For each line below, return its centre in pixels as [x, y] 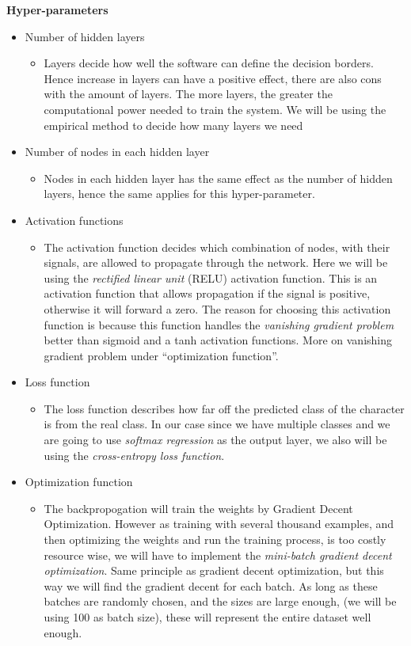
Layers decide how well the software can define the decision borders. [209, 63]
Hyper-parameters [57, 9]
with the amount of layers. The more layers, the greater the [188, 94]
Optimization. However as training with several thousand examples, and [219, 524]
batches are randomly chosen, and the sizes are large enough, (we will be [220, 601]
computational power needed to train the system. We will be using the [215, 109]
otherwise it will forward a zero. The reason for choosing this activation [217, 308]
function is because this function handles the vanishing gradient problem [219, 324]
